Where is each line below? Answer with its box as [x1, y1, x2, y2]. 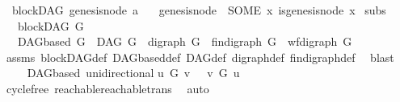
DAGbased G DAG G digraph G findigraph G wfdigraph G [17, 33, 352, 50]
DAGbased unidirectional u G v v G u [27, 64, 240, 81]
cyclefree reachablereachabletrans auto [6, 80, 209, 96]
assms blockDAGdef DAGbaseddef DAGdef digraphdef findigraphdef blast [6, 48, 394, 65]
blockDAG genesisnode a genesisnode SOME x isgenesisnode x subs [11, 2, 386, 18]
